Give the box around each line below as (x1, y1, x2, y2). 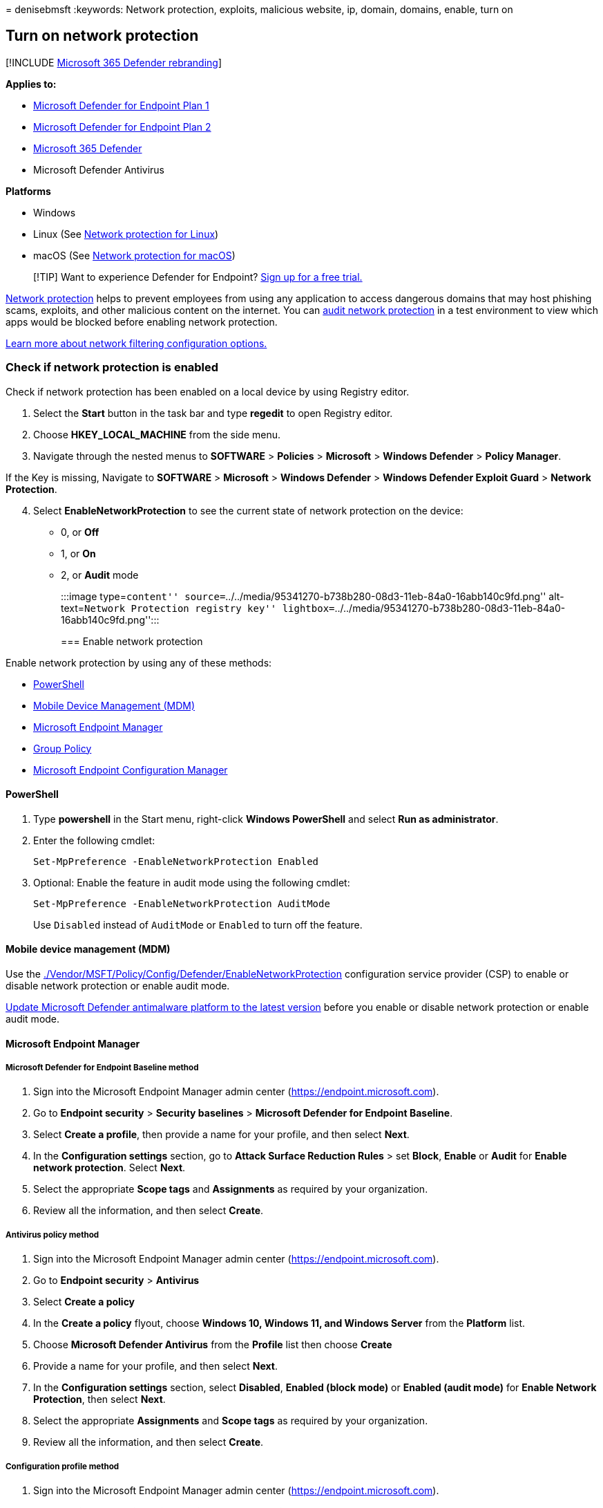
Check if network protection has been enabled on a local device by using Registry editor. (6, 385, 410, 398)
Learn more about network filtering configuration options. (6, 337, 267, 349)
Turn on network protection (6, 27, 199, 45)
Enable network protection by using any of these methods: (6, 656, 272, 669)
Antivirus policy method (6, 1229, 99, 1240)
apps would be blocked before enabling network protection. (6, 315, 278, 328)
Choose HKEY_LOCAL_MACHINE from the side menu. (33, 428, 280, 440)
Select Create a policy (33, 1296, 135, 1308)
